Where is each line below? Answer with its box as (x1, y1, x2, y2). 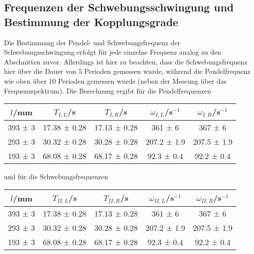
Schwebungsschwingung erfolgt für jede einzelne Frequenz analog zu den (4, 47, 221, 57)
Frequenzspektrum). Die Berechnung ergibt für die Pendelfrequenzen (4, 85, 211, 95)
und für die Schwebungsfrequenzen (4, 171, 108, 182)
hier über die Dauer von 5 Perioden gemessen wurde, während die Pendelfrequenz (4, 66, 251, 76)
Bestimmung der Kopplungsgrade (4, 14, 179, 29)
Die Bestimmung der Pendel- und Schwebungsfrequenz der (4, 37, 181, 47)
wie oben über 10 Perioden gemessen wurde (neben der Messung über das (4, 75, 227, 86)
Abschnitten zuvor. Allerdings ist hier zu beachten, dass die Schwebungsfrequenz (4, 56, 248, 66)
